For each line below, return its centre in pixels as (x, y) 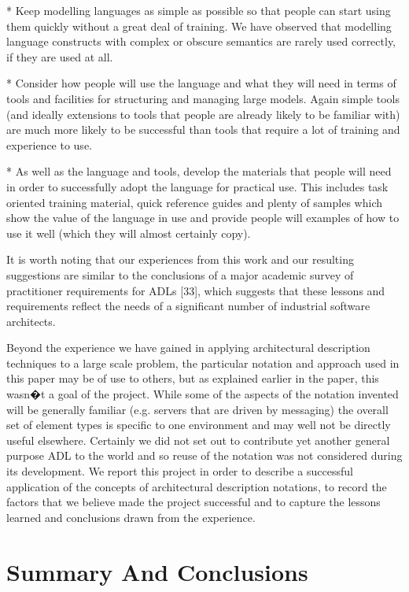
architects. (31, 321)
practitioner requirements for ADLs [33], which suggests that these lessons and (196, 290)
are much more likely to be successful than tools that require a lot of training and (203, 129)
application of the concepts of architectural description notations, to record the (197, 486)
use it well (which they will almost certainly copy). (129, 233)
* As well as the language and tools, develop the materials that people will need (199, 171)
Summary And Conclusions (157, 571)
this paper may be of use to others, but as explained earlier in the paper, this (193, 378)
